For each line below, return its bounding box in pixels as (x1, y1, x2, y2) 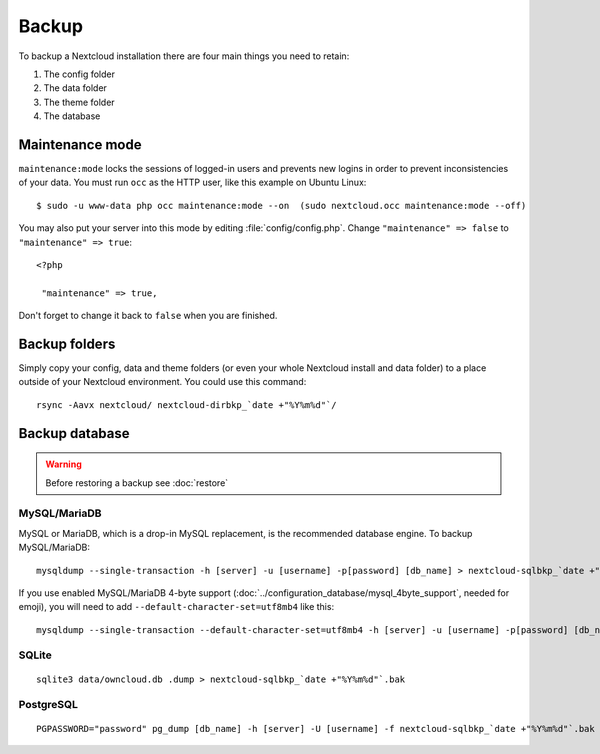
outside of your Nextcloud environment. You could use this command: (18, 376, 307, 388)
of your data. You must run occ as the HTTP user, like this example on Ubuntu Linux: (18, 176, 367, 189)
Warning (45, 458, 82, 470)
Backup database (18, 425, 130, 442)
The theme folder (43, 96, 115, 108)
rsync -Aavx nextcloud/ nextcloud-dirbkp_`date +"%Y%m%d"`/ (36, 399, 337, 410)
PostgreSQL (18, 698, 79, 712)
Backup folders (18, 335, 116, 352)
